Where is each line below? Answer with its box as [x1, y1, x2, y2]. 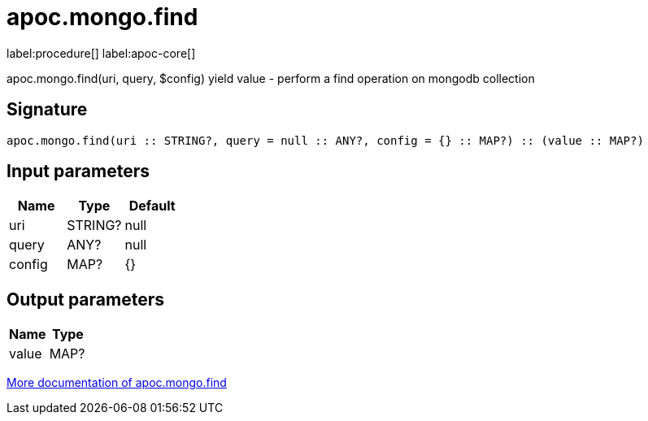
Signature [7, 99, 88, 120]
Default [128, 197, 176, 215]
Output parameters [7, 289, 164, 310]
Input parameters [7, 161, 150, 182]
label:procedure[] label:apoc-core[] [7, 46, 196, 60]
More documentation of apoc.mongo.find [7, 375, 227, 390]
